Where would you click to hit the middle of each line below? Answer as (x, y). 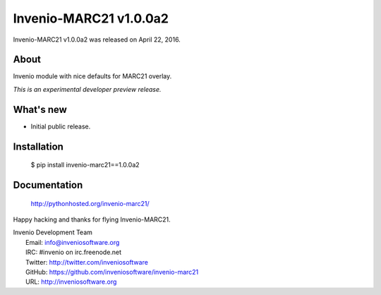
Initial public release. (61, 126)
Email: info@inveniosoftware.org (73, 242)
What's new (40, 109)
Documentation (48, 185)
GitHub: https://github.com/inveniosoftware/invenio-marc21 (112, 272)
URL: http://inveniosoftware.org (71, 282)
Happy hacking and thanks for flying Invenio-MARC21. (92, 219)
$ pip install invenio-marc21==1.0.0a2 (85, 165)
